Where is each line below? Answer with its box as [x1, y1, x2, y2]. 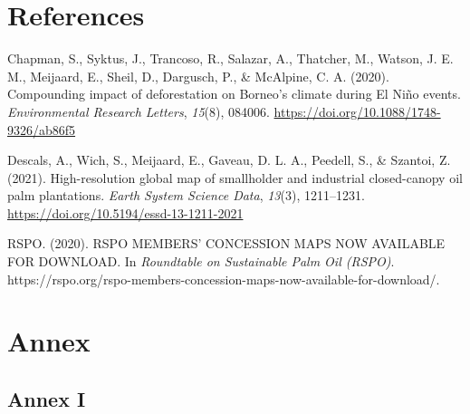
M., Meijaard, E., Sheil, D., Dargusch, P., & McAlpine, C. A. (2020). [7, 66, 389, 85]
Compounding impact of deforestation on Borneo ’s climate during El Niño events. [7, 84, 461, 103]
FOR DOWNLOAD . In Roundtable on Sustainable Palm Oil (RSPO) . [7, 252, 395, 271]
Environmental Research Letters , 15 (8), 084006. [7, 101, 270, 120]
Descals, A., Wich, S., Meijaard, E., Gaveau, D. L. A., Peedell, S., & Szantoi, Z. [7, 150, 451, 169]
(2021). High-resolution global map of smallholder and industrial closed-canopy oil [7, 168, 463, 187]
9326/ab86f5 [7, 120, 76, 139]
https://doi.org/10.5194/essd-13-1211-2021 [7, 203, 244, 222]
